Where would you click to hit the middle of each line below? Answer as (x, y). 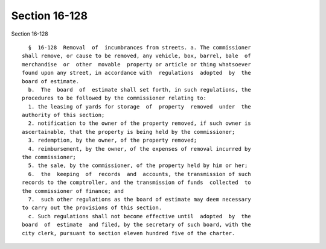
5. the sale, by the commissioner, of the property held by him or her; (138, 165)
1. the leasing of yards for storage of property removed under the (139, 106)
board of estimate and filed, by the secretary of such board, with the (136, 225)
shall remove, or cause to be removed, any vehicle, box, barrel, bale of (136, 56)
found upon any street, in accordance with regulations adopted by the (136, 73)
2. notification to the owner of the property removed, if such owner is (139, 123)
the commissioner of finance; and (73, 191)
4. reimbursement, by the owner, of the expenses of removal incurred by (139, 149)
